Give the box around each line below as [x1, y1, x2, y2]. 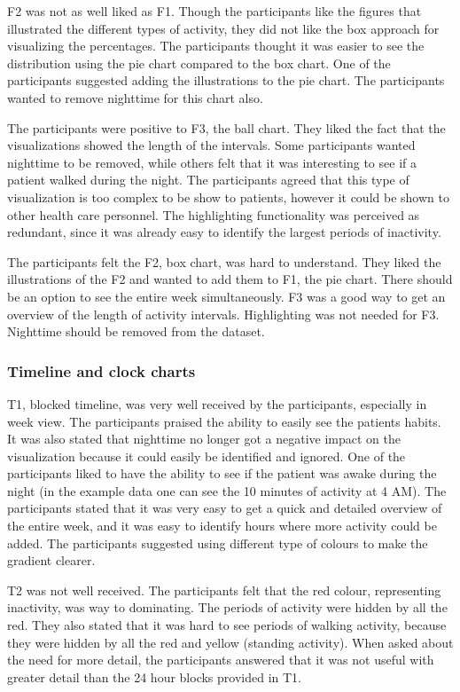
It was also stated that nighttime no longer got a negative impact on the [7, 429, 401, 448]
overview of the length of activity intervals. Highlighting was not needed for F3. [7, 304, 440, 323]
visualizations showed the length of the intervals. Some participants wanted [7, 136, 416, 154]
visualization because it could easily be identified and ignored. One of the [7, 446, 406, 465]
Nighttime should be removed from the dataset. [7, 322, 265, 341]
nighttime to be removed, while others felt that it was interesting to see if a [7, 153, 417, 171]
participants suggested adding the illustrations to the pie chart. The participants [7, 71, 445, 90]
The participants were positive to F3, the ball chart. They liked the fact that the [7, 118, 446, 137]
